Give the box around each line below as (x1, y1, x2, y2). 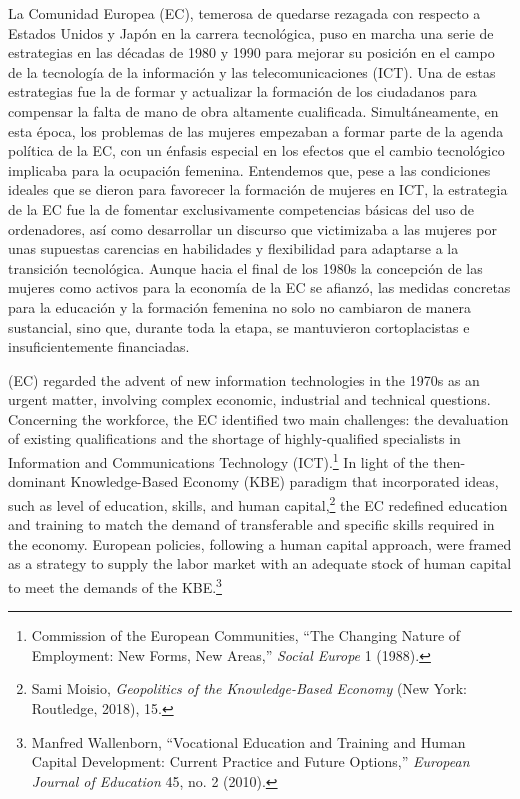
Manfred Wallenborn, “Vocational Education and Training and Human (31, 731, 466, 752)
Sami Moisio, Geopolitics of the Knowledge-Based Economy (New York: (31, 678, 467, 699)
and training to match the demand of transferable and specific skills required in (8, 514, 495, 535)
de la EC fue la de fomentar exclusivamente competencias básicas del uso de (8, 198, 475, 219)
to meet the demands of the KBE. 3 (8, 573, 222, 597)
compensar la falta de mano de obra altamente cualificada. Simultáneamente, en (8, 100, 499, 121)
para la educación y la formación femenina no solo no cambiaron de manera (8, 296, 472, 317)
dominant (8, 471, 66, 492)
